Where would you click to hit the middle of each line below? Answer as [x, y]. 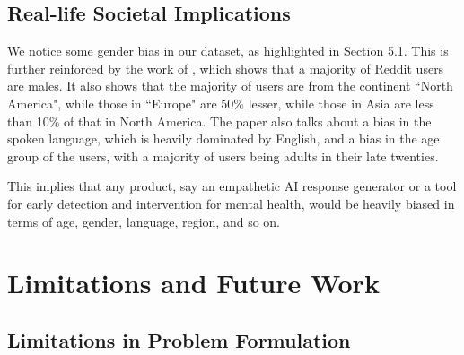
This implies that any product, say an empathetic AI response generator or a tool [232, 186]
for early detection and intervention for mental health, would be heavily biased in [231, 203]
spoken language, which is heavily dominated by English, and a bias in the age [223, 139]
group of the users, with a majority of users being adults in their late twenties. [223, 156]
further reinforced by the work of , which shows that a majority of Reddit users [226, 68]
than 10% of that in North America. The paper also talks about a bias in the [219, 121]
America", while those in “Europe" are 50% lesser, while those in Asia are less [221, 103]
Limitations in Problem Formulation [179, 339]
